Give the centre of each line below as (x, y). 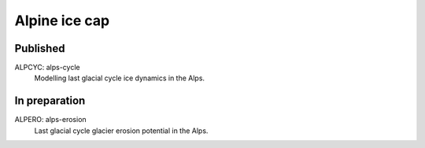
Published (40, 48)
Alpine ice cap (62, 20)
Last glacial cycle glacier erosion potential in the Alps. (121, 131)
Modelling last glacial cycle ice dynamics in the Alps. (119, 78)
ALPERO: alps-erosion (50, 120)
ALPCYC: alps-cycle (47, 68)
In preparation (50, 101)
